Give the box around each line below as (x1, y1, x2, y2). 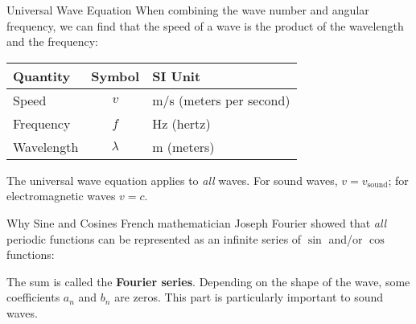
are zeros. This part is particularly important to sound (114, 289, 384, 306)
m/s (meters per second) (152, 90, 290, 109)
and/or (328, 230, 363, 247)
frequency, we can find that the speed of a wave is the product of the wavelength (6, 17, 404, 34)
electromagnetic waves (6, 187, 116, 204)
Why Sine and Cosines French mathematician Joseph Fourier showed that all (6, 214, 387, 231)
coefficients (6, 289, 60, 306)
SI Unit (152, 66, 201, 85)
